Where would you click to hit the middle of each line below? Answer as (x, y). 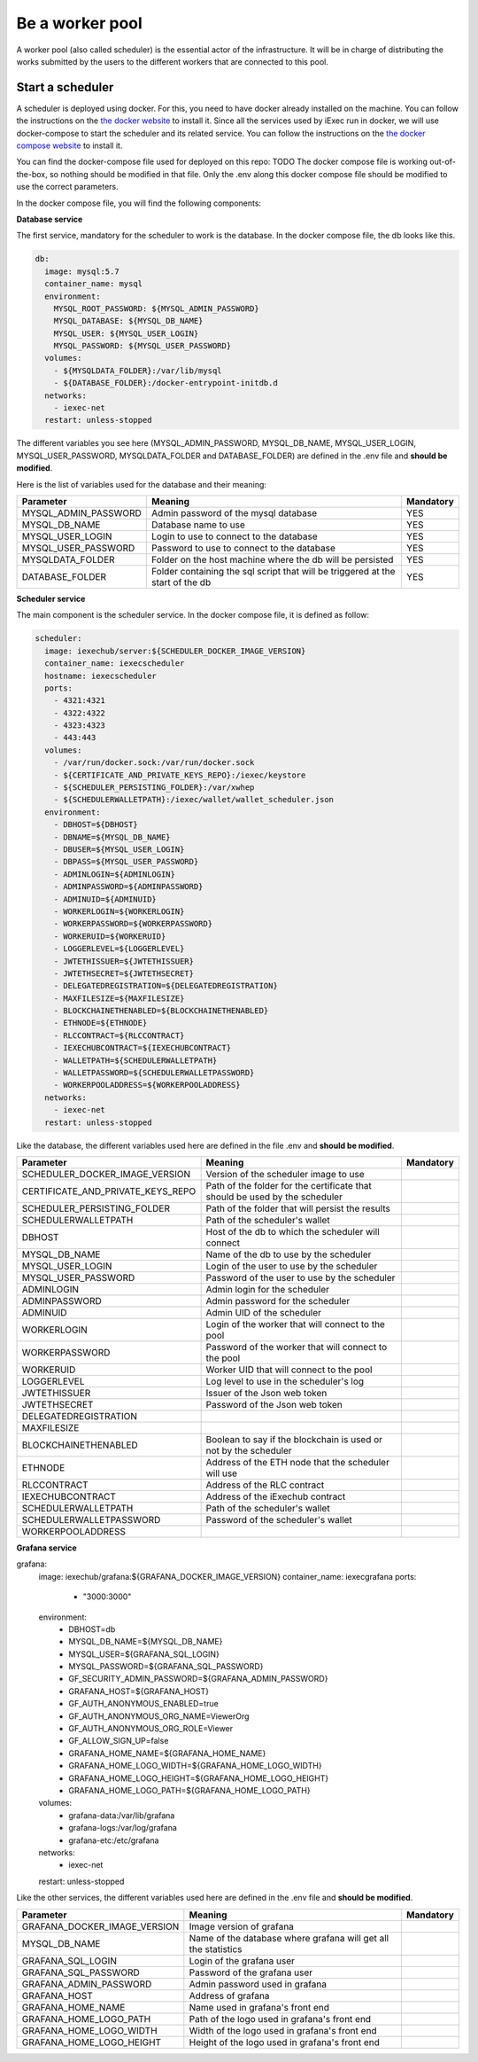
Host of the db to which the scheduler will (293, 1231)
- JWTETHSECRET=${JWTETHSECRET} (124, 973)
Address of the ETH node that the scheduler (297, 1462)
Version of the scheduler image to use (285, 1174)
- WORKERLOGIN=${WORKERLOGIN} (119, 911)
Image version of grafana (241, 1926)
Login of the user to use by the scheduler (292, 1266)
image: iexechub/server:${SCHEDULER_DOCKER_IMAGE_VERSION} (175, 651)
